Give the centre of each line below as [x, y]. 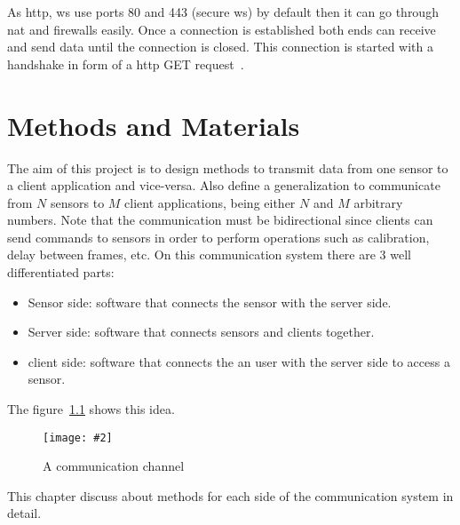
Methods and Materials [154, 125]
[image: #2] [78, 437]
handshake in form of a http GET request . [126, 64]
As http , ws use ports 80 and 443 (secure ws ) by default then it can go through [223, 12]
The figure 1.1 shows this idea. [91, 409]
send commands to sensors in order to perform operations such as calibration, [218, 237]
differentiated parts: [61, 272]
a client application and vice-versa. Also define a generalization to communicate [224, 185]
